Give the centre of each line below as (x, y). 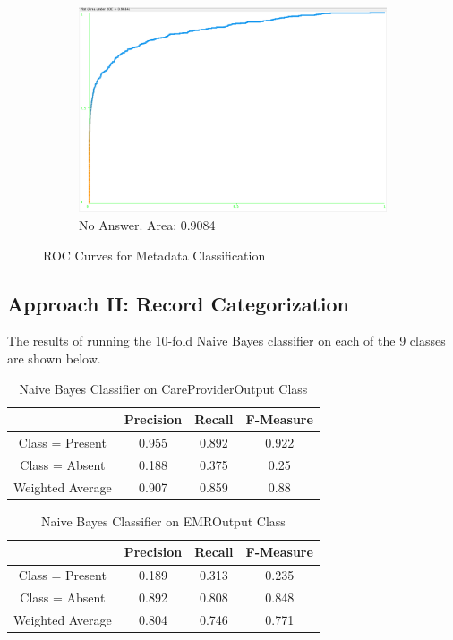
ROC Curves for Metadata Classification (154, 255)
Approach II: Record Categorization (179, 303)
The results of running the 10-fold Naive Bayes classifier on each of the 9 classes (226, 341)
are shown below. (54, 358)
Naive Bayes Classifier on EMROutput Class (163, 521)
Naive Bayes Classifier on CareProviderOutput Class (163, 388)
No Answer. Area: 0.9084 (147, 225)
